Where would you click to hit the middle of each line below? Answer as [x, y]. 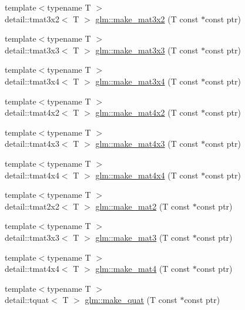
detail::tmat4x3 [32, 144]
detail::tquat [27, 300]
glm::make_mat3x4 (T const [147, 81]
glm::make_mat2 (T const [143, 206]
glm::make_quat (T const [131, 300]
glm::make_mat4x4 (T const [147, 175]
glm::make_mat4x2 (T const [147, 112]
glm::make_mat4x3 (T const [147, 144]
